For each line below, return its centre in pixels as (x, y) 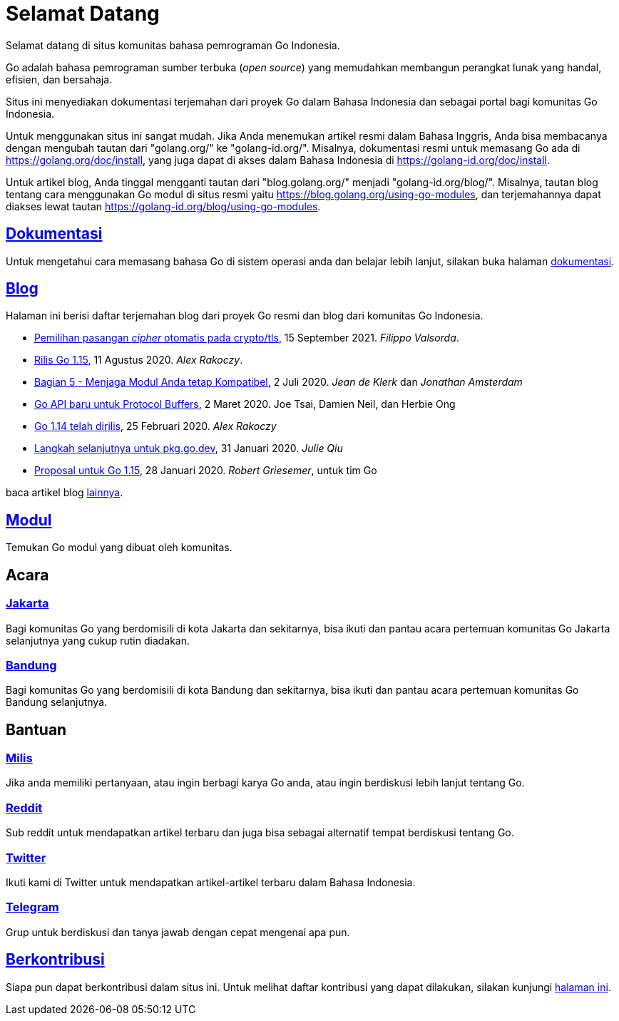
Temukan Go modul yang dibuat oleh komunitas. (119, 548)
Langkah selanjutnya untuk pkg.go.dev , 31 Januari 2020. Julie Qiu (189, 448)
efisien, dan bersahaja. (59, 79)
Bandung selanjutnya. (57, 702)
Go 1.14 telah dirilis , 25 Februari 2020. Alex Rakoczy (155, 426)
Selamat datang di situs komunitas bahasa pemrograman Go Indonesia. (173, 45)
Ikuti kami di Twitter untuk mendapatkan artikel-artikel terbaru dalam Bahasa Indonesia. (211, 882)
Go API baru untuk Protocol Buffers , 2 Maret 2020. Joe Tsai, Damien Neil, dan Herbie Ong (245, 404)
